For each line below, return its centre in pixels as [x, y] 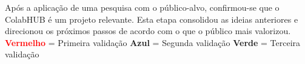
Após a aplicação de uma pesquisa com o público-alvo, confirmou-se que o [142, 7]
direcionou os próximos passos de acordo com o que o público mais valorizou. [148, 31]
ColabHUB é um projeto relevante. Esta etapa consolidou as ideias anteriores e [152, 19]
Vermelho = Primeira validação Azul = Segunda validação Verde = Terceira [153, 42]
